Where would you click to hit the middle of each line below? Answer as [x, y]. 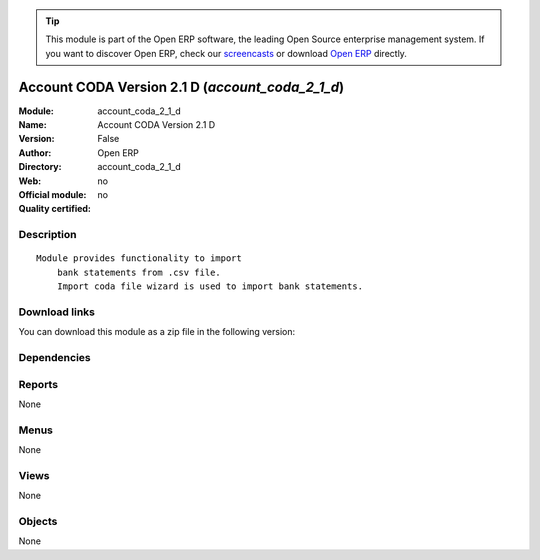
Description [47, 235]
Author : [35, 152]
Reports [38, 384]
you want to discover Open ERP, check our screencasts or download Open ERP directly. [226, 53]
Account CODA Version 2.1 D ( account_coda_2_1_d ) [181, 86]
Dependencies [55, 358]
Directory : [40, 167]
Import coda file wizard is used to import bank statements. [210, 286]
